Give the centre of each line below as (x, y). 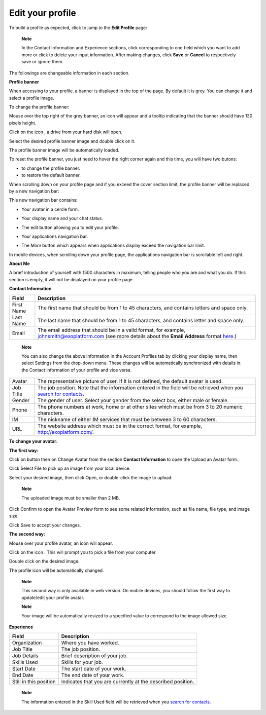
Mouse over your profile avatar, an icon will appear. (61, 543)
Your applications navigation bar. (55, 236)
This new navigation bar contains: (43, 200)
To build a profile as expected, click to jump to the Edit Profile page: (78, 28)
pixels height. (23, 123)
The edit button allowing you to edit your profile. (70, 227)
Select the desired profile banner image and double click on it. (72, 141)
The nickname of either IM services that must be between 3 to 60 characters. (127, 419)
